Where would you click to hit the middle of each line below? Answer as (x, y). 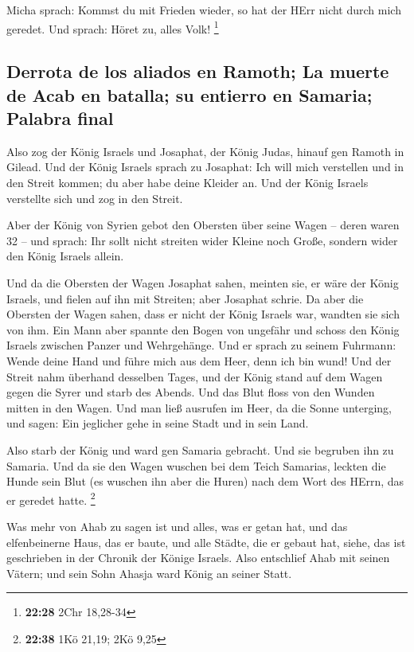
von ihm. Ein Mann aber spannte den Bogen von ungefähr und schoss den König (203, 329)
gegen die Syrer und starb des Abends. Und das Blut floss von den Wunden (191, 392)
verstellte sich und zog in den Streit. (95, 198)
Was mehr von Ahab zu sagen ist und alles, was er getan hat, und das (177, 526)
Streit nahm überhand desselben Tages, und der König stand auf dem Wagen (195, 376)
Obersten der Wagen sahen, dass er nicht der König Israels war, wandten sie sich (203, 314)
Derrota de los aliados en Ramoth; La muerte (198, 71)
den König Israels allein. (65, 256)
